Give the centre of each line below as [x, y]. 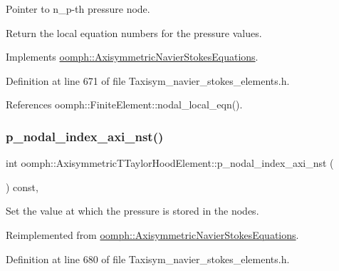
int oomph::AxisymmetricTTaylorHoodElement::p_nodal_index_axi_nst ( [170, 163]
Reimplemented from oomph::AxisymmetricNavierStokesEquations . [152, 234]
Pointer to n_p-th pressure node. [78, 9]
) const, [22, 186]
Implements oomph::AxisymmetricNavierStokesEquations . [132, 57]
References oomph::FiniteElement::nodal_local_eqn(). [124, 104]
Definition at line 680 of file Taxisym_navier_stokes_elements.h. [148, 259]
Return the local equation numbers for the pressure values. [134, 32]
